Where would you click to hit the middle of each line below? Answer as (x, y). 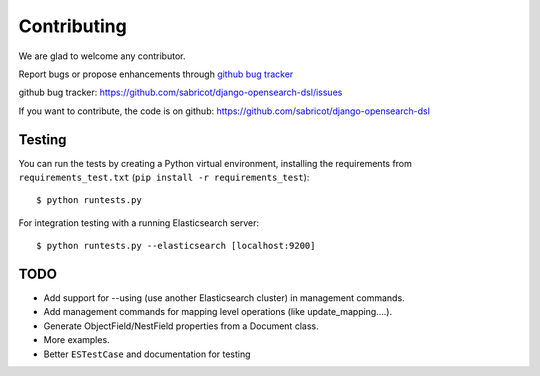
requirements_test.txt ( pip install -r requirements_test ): (164, 177)
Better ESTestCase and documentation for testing (147, 354)
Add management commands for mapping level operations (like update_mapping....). (218, 312)
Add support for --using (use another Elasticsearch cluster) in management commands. (224, 298)
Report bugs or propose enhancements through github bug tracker (156, 74)
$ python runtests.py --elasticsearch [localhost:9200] (176, 246)
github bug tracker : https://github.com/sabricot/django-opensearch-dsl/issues (180, 92)
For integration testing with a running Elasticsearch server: (139, 222)
